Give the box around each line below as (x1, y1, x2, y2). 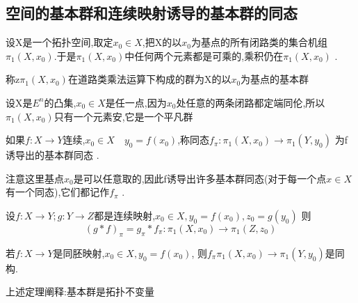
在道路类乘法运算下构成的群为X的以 (67, 72, 231, 86)
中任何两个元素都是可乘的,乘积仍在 (124, 48, 284, 63)
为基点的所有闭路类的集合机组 (190, 35, 327, 49)
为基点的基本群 (241, 72, 309, 86)
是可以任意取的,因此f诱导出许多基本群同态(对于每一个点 (73, 171, 327, 185)
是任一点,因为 (105, 95, 167, 109)
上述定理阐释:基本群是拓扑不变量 (6, 284, 154, 299)
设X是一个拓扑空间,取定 (6, 35, 113, 49)
